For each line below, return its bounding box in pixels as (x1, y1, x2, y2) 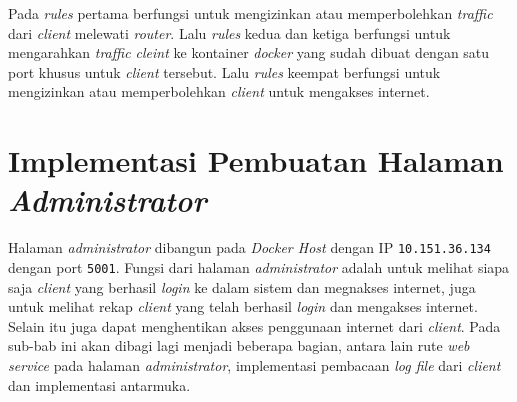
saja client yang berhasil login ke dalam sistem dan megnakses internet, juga (8, 276, 476, 297)
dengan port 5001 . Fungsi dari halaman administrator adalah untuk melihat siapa (8, 256, 510, 277)
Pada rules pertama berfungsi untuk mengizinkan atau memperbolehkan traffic (8, 3, 493, 23)
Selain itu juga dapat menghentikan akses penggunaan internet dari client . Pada (8, 315, 501, 336)
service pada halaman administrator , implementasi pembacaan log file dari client (8, 354, 501, 375)
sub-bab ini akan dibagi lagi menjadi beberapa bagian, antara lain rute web (8, 335, 470, 356)
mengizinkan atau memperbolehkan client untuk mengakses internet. (8, 81, 430, 102)
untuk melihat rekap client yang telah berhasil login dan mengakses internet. (8, 296, 478, 317)
